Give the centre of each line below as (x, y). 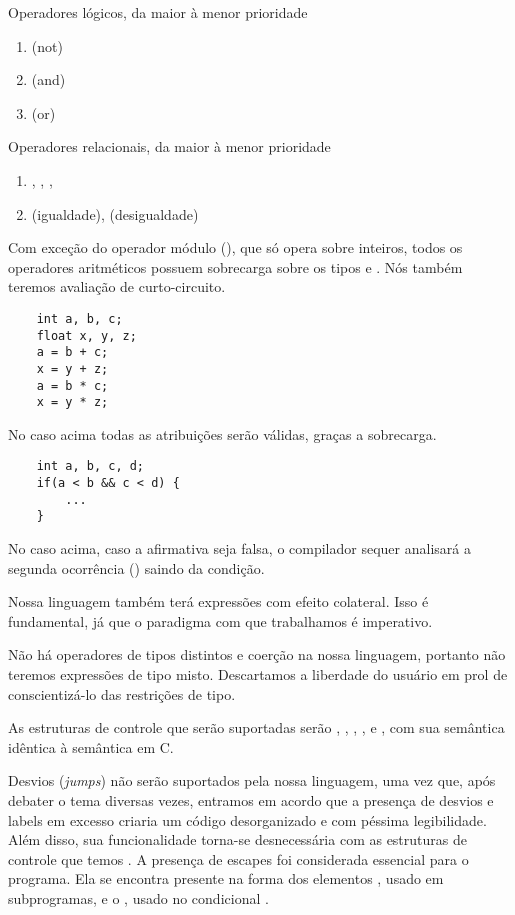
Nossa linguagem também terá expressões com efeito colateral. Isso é (218, 601)
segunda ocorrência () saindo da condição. (136, 567)
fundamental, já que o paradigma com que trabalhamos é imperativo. (220, 620)
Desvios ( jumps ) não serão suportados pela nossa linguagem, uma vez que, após (252, 780)
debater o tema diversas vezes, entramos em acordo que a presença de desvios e (251, 800)
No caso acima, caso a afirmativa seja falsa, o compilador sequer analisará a (239, 548)
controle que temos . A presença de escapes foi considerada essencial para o (238, 858)
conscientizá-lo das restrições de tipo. (122, 693)
